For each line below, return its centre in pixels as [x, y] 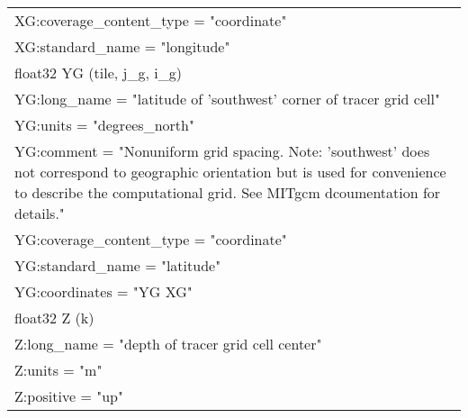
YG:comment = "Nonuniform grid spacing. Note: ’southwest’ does [222, 151]
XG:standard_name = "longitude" [122, 46]
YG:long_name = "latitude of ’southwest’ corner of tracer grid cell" [227, 99]
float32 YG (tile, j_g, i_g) [98, 73]
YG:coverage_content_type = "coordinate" [151, 239]
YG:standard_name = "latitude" [118, 265]
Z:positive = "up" [69, 396]
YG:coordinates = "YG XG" [103, 291]
